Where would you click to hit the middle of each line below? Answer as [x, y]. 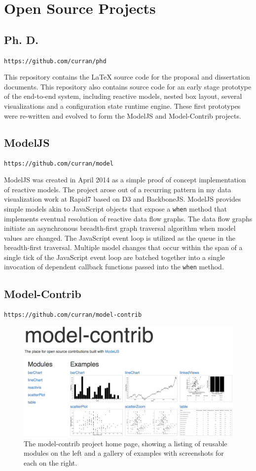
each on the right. [51, 462]
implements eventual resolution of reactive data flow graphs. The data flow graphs [128, 218]
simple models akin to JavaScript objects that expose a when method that [115, 208]
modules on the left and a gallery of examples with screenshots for [124, 453]
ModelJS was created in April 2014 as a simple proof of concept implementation [125, 180]
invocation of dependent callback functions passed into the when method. [114, 267]
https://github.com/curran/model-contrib [73, 315]
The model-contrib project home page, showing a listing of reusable [126, 443]
